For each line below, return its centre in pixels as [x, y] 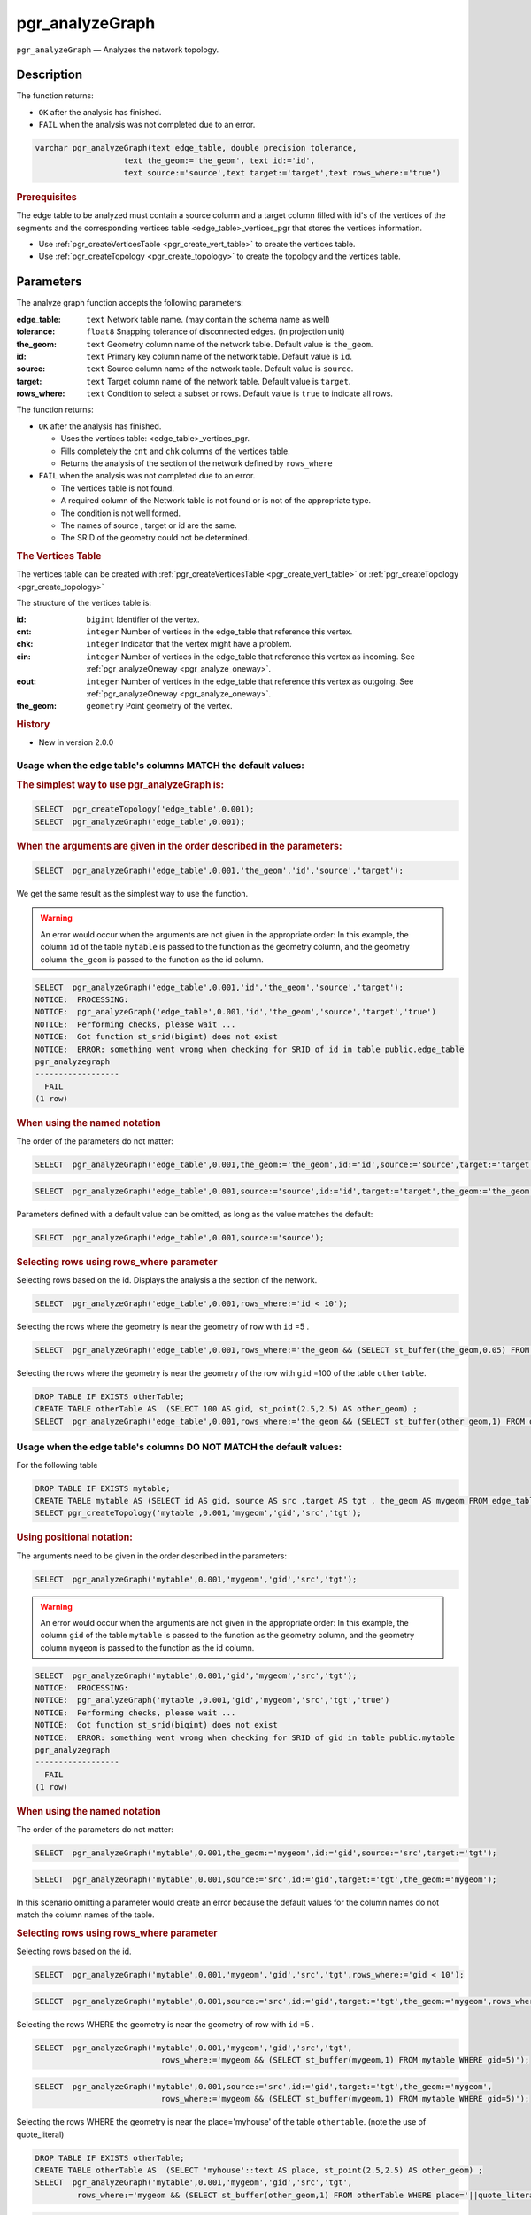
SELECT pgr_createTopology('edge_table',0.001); [145, 809]
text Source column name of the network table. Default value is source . [220, 369]
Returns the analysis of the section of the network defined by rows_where [196, 463]
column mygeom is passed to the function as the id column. [147, 1647]
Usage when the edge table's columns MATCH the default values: [160, 766]
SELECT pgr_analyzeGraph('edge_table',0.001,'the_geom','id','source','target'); [219, 871]
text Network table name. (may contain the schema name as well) [208, 319]
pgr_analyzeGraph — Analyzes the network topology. [118, 50]
